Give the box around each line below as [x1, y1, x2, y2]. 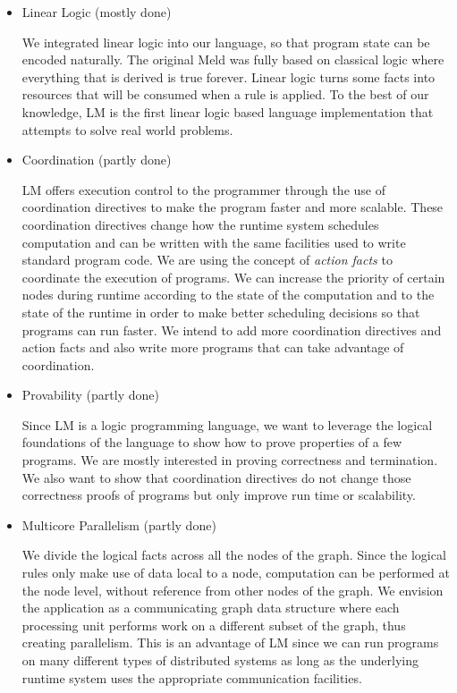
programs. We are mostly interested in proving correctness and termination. [21, 451, 438, 469]
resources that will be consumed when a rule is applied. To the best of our [21, 85, 429, 104]
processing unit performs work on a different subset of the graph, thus [21, 615, 406, 634]
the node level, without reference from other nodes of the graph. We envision [21, 580, 444, 599]
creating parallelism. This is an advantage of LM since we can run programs [21, 633, 439, 652]
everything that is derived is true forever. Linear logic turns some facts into [21, 67, 436, 86]
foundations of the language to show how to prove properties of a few [21, 433, 402, 452]
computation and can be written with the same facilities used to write [21, 232, 406, 251]
